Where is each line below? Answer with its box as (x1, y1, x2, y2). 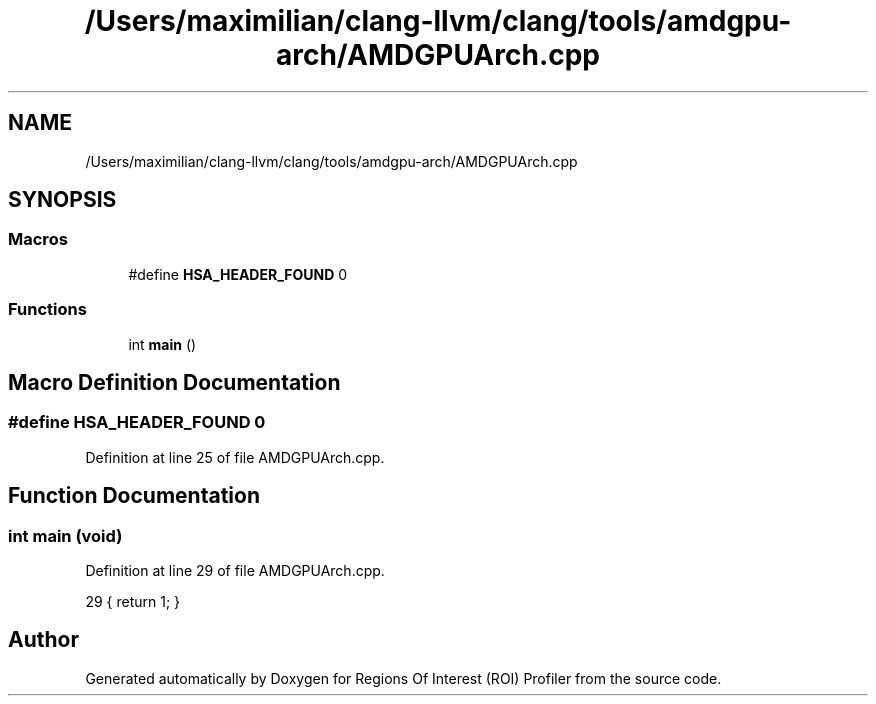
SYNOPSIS (8, 187, 117, 213)
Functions (8, 299, 87, 320)
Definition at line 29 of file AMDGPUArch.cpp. (85, 562, 385, 579)
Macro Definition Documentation (8, 369, 341, 395)
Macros (8, 229, 68, 250)
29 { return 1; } (85, 593, 181, 610)
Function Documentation (8, 483, 260, 509)
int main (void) (8, 525, 123, 546)
